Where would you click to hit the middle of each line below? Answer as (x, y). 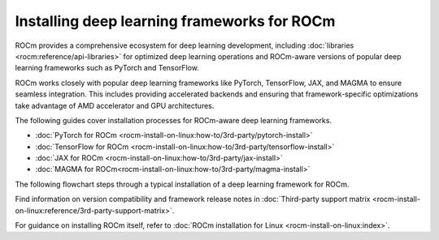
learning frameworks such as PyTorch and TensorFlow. (107, 68)
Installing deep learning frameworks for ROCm (175, 21)
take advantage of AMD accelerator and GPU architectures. (115, 105)
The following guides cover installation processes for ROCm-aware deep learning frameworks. (174, 120)
